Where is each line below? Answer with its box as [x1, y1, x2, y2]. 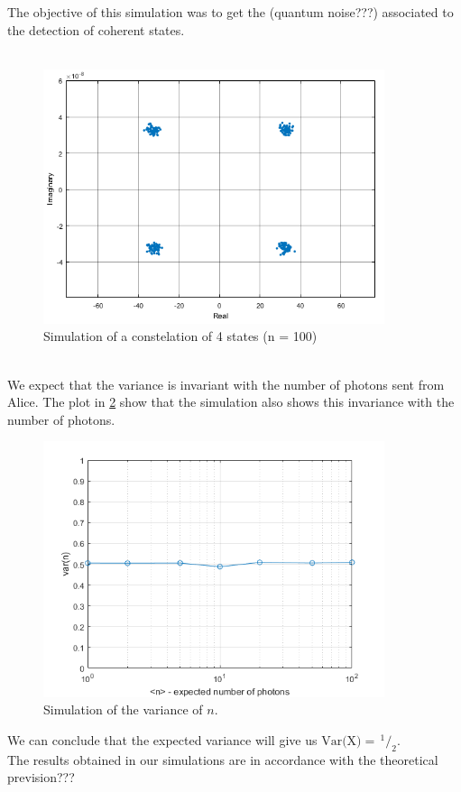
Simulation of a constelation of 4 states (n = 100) [43, 327, 318, 345]
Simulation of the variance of [43, 700, 203, 719]
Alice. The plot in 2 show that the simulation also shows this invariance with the [7, 392, 455, 411]
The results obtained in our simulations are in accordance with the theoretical [7, 750, 438, 769]
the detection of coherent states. [7, 20, 185, 39]
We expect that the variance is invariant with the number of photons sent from [7, 374, 445, 393]
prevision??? [7, 768, 75, 787]
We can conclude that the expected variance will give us [7, 731, 318, 750]
